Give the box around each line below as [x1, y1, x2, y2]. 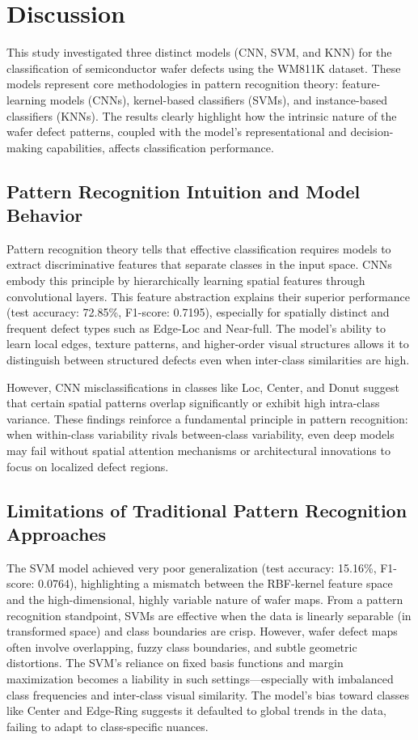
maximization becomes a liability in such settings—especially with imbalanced [6, 670, 394, 687]
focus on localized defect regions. [6, 457, 169, 474]
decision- [350, 123, 394, 140]
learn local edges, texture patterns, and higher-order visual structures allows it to [6, 335, 409, 352]
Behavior [6, 202, 83, 228]
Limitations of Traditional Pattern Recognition [6, 497, 407, 522]
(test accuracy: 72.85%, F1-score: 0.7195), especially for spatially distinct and [6, 304, 390, 321]
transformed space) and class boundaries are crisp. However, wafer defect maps [6, 623, 398, 640]
